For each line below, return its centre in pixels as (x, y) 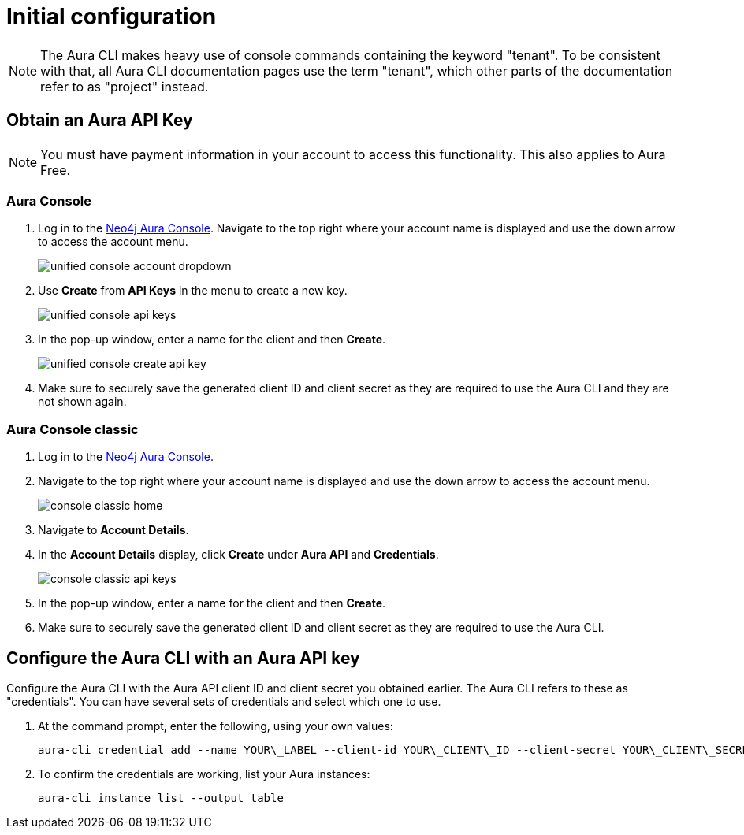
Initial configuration (112, 17)
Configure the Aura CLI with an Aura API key (183, 658)
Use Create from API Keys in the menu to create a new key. (193, 291)
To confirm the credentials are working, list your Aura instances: (204, 774)
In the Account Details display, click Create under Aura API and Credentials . (238, 555)
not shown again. (82, 402)
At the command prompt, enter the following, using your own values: (216, 726)
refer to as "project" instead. (125, 86)
